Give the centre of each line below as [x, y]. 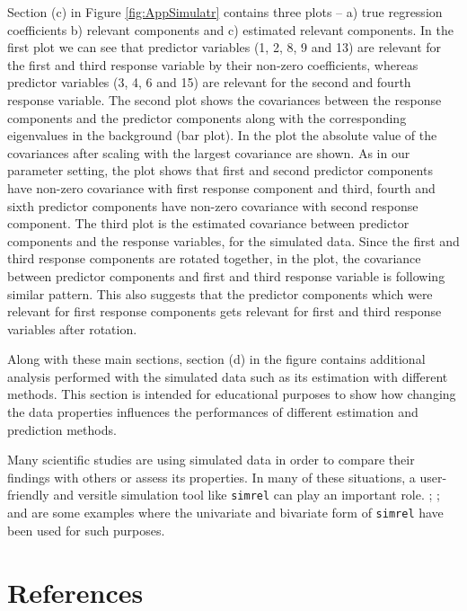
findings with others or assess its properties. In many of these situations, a [211, 477]
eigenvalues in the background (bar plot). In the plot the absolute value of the [222, 135]
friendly [28, 495]
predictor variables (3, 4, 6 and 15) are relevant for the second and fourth [209, 82]
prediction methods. [62, 429]
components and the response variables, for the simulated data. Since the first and [233, 240]
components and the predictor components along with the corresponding [207, 117]
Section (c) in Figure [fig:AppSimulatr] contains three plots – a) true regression [225, 12]
